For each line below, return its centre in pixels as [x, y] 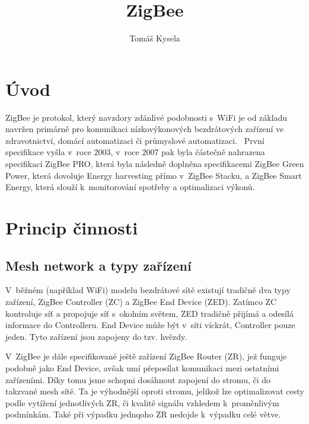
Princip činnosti [72, 227]
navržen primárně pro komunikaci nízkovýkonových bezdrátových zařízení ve [145, 129]
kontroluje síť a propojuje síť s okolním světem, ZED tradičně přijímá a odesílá [149, 313]
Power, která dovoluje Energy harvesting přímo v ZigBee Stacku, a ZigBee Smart [154, 175]
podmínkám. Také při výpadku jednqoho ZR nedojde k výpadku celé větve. [143, 414]
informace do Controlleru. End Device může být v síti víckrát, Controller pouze [150, 325]
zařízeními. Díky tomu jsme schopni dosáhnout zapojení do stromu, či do [138, 379]
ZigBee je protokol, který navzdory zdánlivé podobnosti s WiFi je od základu [146, 117]
